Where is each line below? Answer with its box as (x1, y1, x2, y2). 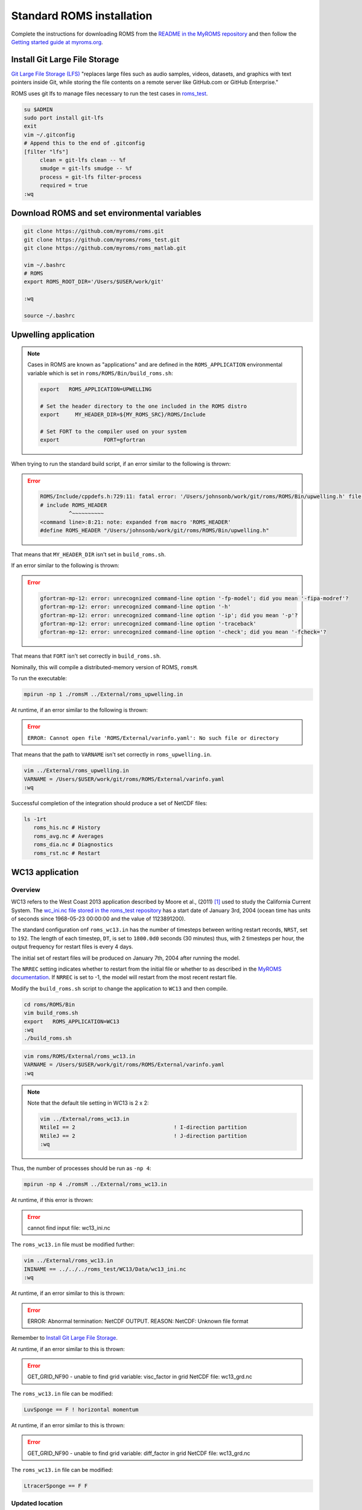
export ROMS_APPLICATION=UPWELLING (40, 385, 152, 393)
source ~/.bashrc (24, 312, 75, 320)
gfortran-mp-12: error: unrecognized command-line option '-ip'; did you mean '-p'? (40, 612, 298, 618)
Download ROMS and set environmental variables (11, 208, 202, 218)
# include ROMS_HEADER (40, 501, 107, 509)
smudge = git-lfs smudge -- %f (39, 165, 133, 172)
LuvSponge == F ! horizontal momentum (24, 1406, 139, 1413)
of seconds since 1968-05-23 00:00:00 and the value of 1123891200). (11, 915, 186, 922)
